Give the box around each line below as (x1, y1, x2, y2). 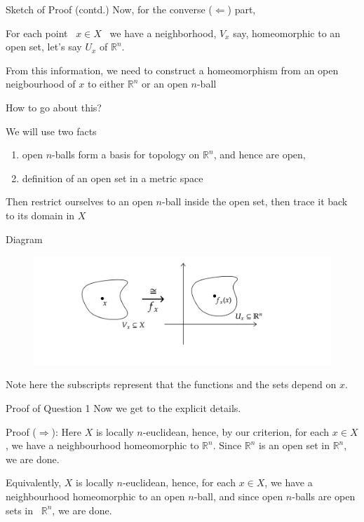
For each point (6, 25, 68, 40)
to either (87, 76, 125, 91)
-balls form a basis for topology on (52, 147, 200, 162)
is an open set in (259, 438, 330, 453)
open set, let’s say (6, 39, 82, 54)
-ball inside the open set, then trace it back (162, 194, 348, 209)
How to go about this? (6, 99, 102, 114)
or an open (142, 76, 188, 91)
